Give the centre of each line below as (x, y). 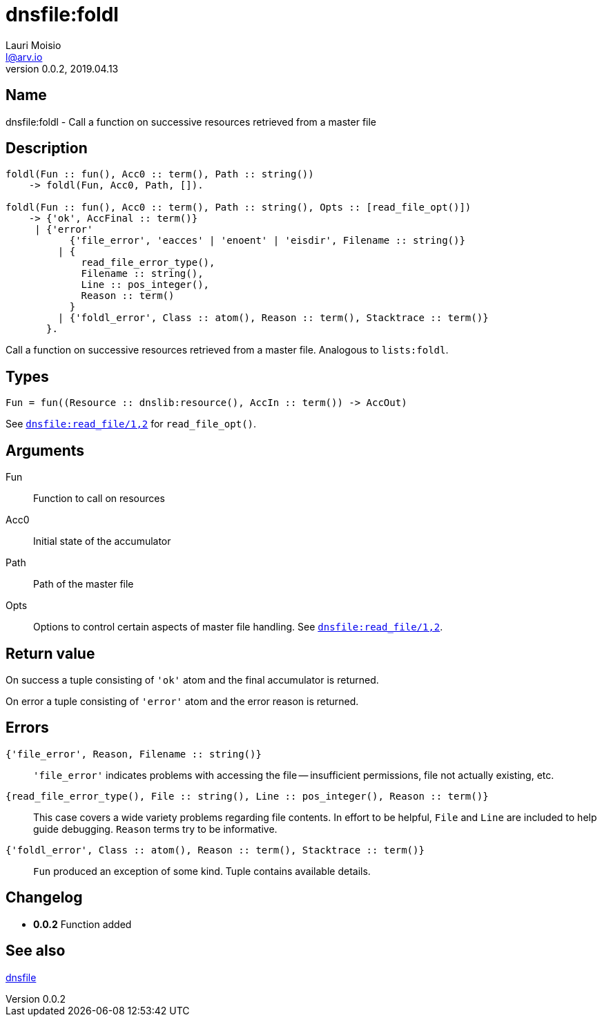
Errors (27, 728)
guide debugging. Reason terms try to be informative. (155, 829)
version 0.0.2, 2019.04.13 (62, 68)
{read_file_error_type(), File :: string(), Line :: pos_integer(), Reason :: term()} (247, 796)
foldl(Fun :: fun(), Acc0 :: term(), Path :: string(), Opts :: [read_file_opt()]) (239, 208)
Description (47, 148)
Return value (50, 653)
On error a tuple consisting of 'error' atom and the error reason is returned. (182, 701)
